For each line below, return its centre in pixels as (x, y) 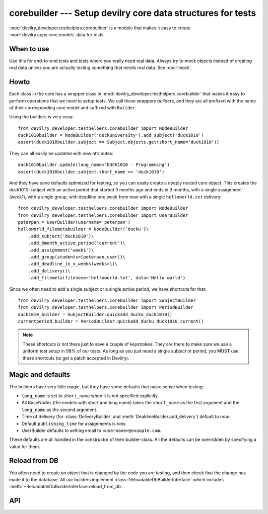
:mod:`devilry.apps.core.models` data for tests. (57, 34)
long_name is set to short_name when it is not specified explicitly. (90, 396)
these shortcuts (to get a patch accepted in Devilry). (76, 358)
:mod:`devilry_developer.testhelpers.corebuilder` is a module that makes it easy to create (100, 28)
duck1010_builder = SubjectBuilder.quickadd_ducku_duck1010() (95, 314)
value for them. (25, 446)
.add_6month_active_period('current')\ (77, 243)
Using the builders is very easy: (41, 117)
